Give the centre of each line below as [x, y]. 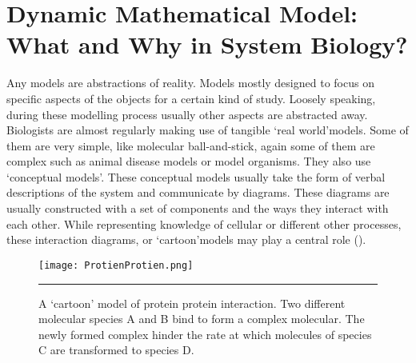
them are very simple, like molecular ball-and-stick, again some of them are [191, 145]
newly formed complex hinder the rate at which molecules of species [205, 334]
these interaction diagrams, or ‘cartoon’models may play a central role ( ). [186, 239]
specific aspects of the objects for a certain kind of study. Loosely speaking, [191, 98]
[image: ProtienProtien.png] [116, 265]
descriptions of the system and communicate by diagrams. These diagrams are [198, 192]
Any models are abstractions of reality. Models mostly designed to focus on [190, 83]
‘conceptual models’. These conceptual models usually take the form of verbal [196, 176]
